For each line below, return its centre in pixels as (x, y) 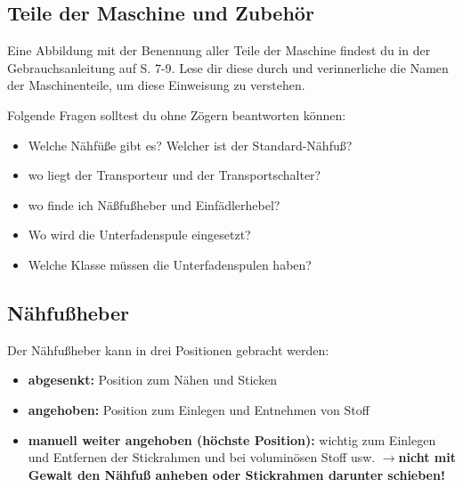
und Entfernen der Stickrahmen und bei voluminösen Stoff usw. (202, 457)
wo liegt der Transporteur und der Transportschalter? (175, 175)
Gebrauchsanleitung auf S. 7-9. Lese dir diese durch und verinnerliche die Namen (228, 67)
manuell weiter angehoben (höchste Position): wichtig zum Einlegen (232, 439)
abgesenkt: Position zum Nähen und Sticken (153, 380)
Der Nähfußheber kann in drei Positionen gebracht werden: (168, 349)
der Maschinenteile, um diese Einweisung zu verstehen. (156, 85)
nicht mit (427, 457)
